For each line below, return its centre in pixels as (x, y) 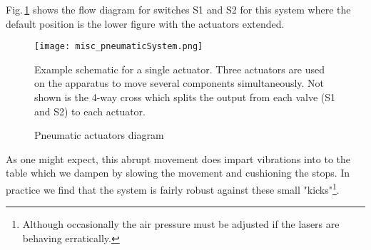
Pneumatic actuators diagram (99, 135)
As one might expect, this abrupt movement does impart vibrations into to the (178, 158)
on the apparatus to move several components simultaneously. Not (179, 83)
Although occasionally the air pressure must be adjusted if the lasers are (181, 224)
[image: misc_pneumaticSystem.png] (119, 47)
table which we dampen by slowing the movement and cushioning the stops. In (178, 173)
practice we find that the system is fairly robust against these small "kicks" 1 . (173, 188)
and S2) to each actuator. (90, 111)
